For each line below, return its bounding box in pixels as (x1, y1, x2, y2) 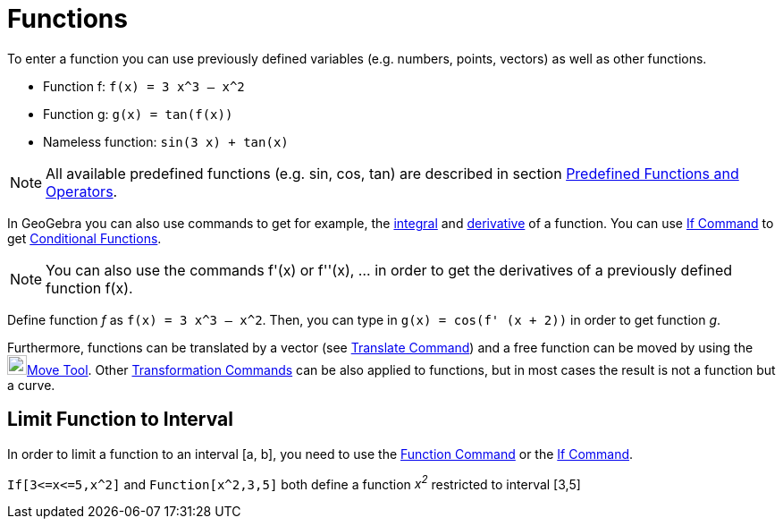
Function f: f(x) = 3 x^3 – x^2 (43, 78, 245, 94)
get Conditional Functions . (7, 230, 162, 246)
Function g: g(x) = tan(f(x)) (43, 106, 233, 122)
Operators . (46, 182, 118, 200)
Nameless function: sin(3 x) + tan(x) (43, 133, 289, 149)
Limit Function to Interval (7, 408, 233, 431)
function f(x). (46, 278, 133, 297)
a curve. (7, 377, 55, 393)
